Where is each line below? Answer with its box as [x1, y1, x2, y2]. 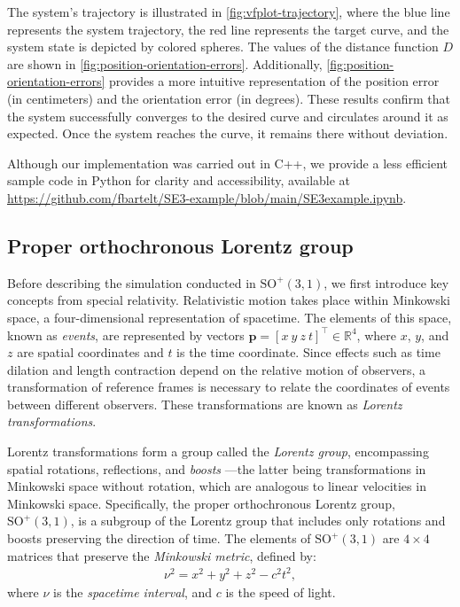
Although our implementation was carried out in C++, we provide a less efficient [7, 153, 448, 172]
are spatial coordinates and [17, 343, 164, 362]
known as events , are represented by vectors [7, 325, 245, 344]
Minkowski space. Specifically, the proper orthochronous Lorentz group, [7, 494, 395, 512]
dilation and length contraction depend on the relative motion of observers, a [7, 360, 426, 378]
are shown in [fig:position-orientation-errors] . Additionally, [7, 54, 323, 73]
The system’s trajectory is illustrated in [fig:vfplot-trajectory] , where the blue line [7, 3, 450, 20]
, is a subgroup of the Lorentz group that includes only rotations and [70, 511, 446, 530]
